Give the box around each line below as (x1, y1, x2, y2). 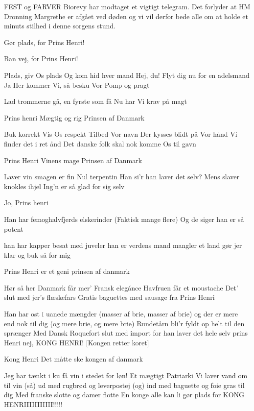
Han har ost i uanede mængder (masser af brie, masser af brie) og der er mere (4, 309, 238, 319)
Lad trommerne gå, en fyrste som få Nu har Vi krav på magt (4, 96, 187, 106)
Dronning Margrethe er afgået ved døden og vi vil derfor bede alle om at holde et (4, 11, 248, 21)
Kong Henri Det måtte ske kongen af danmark (4, 354, 143, 364)
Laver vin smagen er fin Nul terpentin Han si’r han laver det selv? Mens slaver (4, 171, 240, 182)
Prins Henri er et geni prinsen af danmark (4, 266, 130, 276)
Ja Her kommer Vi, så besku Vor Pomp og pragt (4, 79, 150, 90)
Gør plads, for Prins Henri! (4, 37, 85, 47)
